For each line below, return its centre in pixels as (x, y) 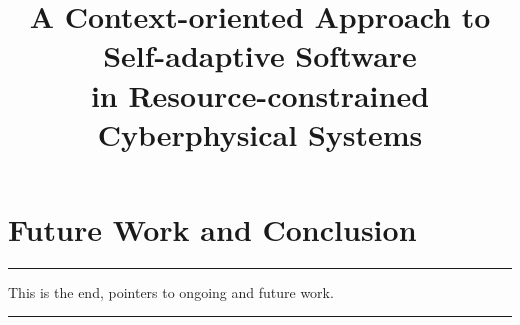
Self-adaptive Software (260, 55)
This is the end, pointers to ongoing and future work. (171, 291)
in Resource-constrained (260, 94)
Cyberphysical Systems (260, 133)
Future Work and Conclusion (212, 228)
